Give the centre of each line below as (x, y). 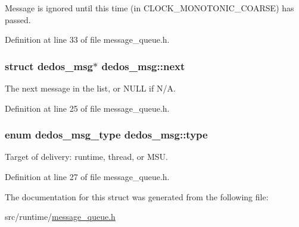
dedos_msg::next (143, 66)
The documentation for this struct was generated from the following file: (137, 196)
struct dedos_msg (49, 66)
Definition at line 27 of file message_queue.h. (87, 176)
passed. (18, 19)
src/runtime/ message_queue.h (60, 217)
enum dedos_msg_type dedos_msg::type (106, 135)
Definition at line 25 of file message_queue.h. (87, 108)
